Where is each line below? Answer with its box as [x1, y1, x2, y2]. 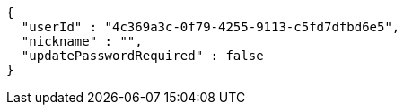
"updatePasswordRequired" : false [21, 48, 264, 63]
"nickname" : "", [21, 34, 143, 48]
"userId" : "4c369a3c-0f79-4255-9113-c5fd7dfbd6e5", [21, 20, 400, 34]
